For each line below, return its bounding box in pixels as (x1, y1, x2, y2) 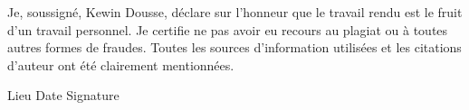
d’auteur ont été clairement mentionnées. (7, 55, 234, 74)
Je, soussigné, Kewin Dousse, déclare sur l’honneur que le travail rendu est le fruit (7, 3, 463, 21)
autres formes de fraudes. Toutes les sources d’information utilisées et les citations (7, 38, 462, 57)
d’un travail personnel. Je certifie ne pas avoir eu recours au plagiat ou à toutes (7, 20, 448, 39)
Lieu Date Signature (7, 86, 120, 105)
